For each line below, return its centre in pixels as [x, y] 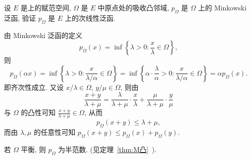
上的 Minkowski [222, 7]
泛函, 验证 [20, 18]
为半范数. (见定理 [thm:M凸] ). [107, 149]
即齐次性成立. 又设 [34, 87]
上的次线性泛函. [90, 18]
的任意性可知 [55, 132]
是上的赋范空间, [46, 7]
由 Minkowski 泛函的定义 [43, 35]
